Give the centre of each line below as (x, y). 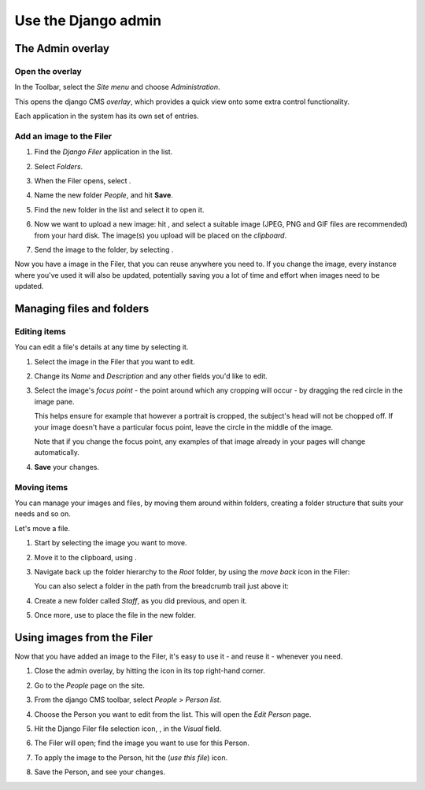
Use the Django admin (88, 20)
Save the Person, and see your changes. (100, 772)
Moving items (41, 487)
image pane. (54, 401)
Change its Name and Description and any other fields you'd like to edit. (151, 376)
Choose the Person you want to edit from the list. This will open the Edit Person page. (173, 714)
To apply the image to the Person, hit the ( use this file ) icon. (131, 757)
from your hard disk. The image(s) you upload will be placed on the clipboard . (161, 235)
